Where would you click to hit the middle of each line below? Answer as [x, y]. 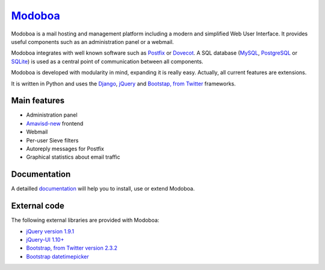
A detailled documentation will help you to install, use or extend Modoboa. [103, 189]
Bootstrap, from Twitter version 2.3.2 [72, 248]
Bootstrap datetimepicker [58, 256]
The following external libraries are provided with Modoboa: [85, 220]
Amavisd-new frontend [55, 123]
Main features [38, 101]
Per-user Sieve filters [52, 140]
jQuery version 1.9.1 [50, 231]
